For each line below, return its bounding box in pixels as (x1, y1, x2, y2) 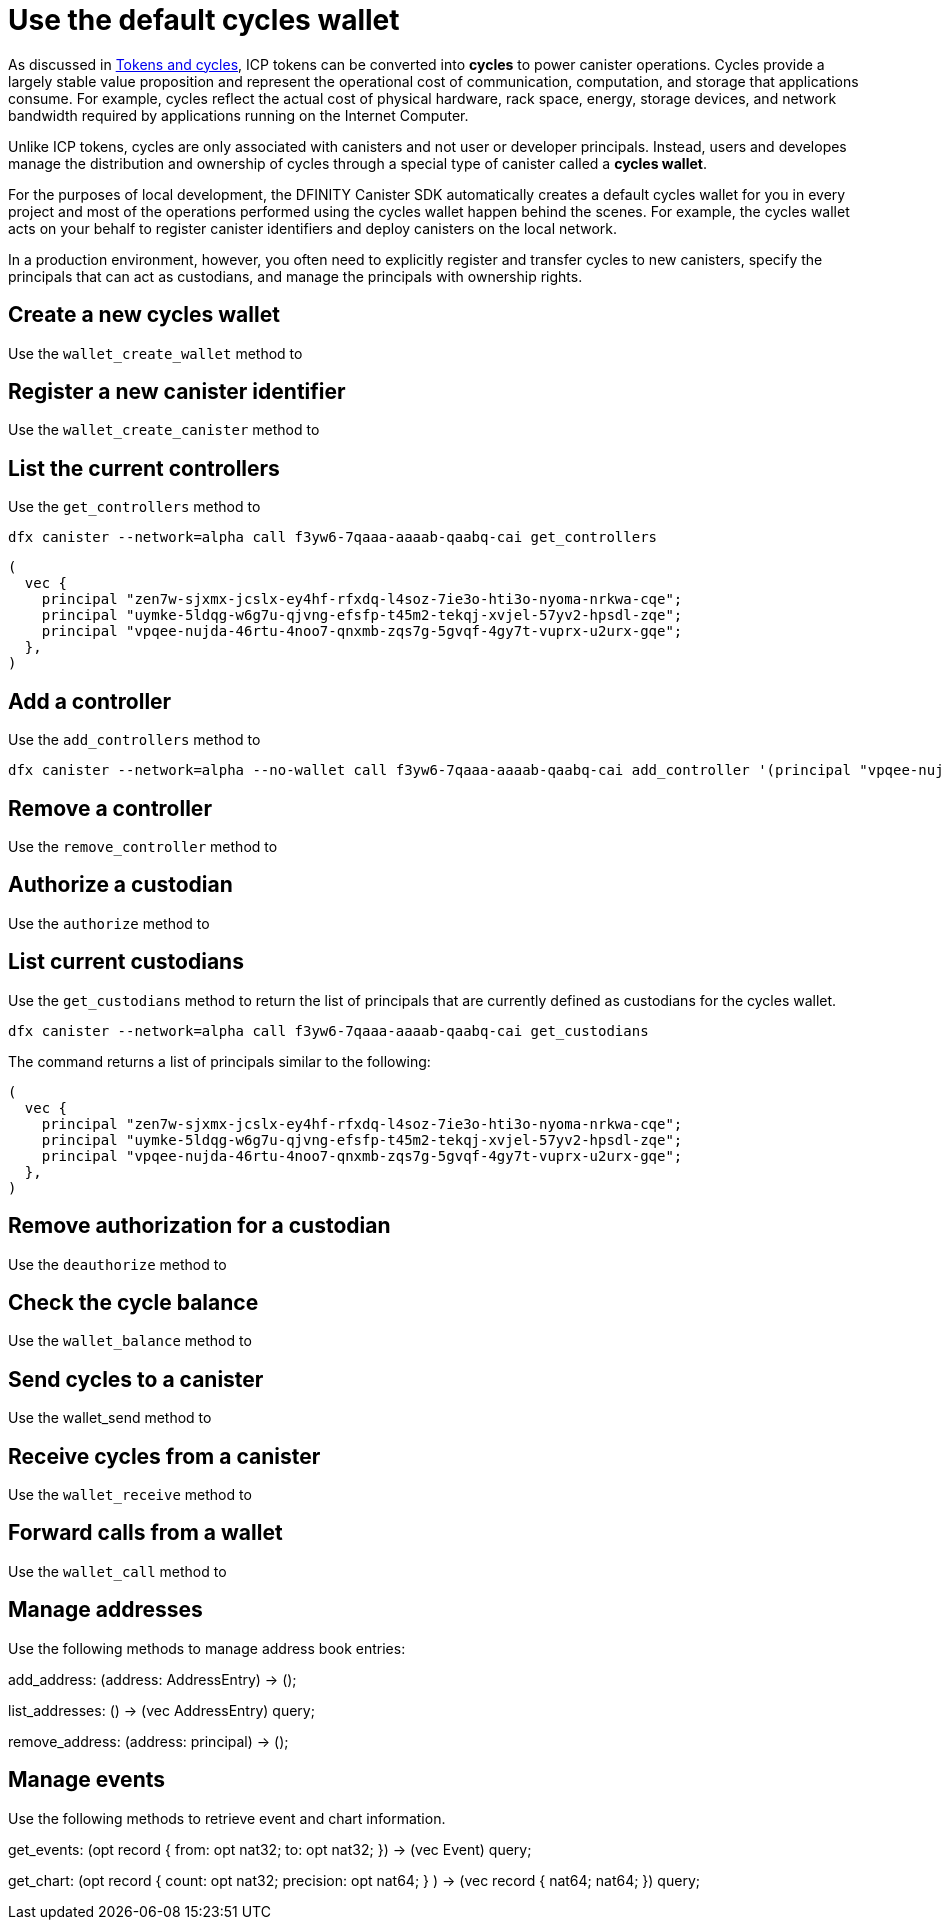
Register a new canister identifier (8, 379, 346, 405)
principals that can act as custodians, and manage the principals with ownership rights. (8, 267, 583, 285)
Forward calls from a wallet (8, 1520, 283, 1546)
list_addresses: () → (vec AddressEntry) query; (8, 1701, 315, 1719)
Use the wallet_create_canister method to (8, 421, 320, 439)
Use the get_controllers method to (8, 498, 261, 516)
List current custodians (8, 949, 244, 975)
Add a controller (8, 688, 172, 714)
